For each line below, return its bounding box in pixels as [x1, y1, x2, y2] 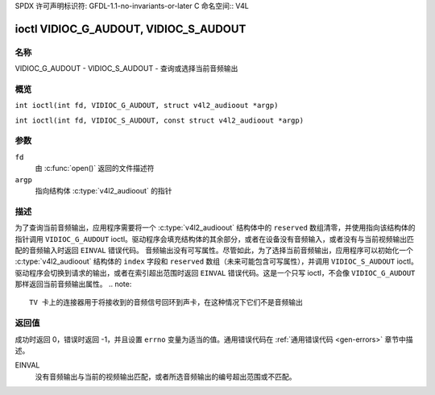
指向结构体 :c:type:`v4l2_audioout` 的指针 [35, 186, 172, 195]
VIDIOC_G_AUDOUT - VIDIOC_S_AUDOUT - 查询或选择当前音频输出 [14, 64, 238, 73]
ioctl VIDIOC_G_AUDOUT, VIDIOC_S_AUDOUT [14, 22, 246, 35]
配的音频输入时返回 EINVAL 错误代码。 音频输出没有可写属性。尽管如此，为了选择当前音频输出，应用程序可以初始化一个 [14, 245, 414, 255]
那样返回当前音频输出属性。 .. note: [14, 279, 132, 289]
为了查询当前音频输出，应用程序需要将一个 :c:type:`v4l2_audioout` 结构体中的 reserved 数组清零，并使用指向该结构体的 [14, 222, 416, 233]
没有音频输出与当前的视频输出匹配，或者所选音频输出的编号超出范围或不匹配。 [35, 372, 296, 381]
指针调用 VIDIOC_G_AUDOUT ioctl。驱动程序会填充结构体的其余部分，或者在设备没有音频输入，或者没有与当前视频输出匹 [14, 234, 415, 243]
